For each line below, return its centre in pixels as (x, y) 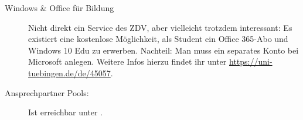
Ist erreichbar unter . (66, 112)
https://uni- (251, 61)
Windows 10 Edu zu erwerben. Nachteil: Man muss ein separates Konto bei (164, 50)
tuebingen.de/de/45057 (69, 73)
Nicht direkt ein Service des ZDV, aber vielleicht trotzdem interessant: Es (160, 27)
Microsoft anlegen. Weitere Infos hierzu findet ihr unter (127, 61)
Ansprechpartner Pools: (47, 92)
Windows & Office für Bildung (59, 8)
